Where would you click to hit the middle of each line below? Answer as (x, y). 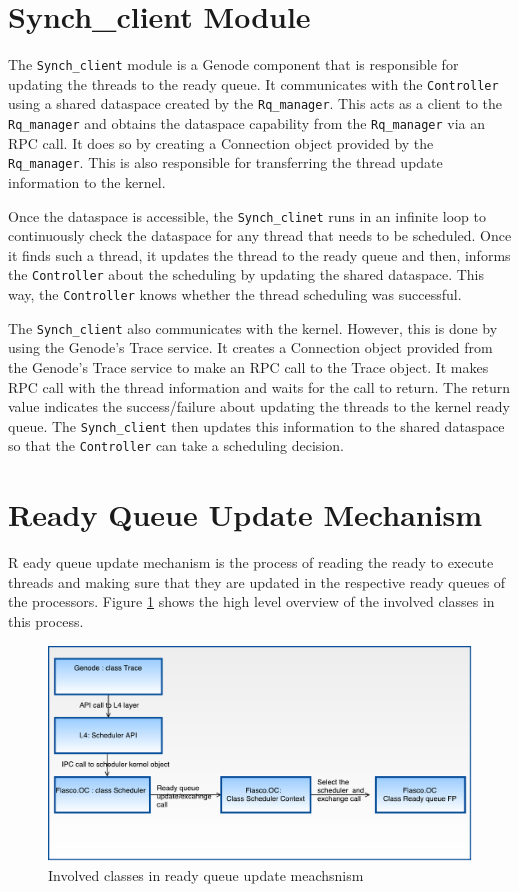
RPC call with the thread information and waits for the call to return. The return (259, 386)
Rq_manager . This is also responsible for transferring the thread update (225, 162)
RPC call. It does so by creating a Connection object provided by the (221, 142)
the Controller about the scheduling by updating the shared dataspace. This (246, 274)
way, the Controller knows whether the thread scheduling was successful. (235, 294)
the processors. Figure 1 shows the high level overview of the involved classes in (251, 601)
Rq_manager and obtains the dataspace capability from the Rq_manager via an (247, 123)
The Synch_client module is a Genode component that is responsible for (233, 64)
